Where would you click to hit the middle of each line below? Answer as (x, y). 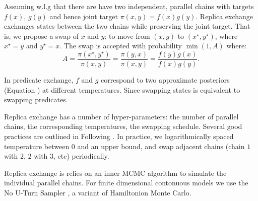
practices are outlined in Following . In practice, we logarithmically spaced (119, 136)
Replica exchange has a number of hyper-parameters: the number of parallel (121, 116)
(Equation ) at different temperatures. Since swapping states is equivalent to (122, 89)
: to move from (127, 36)
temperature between (37, 146)
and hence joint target (84, 16)
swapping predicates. (36, 99)
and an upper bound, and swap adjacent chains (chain (161, 146)
